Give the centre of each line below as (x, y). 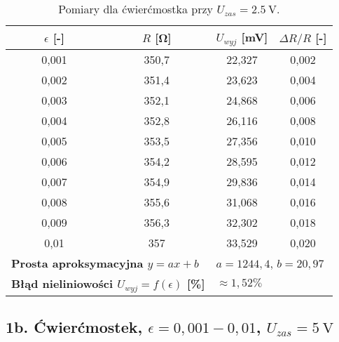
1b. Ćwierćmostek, (74, 327)
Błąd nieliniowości (62, 283)
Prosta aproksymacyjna (77, 263)
